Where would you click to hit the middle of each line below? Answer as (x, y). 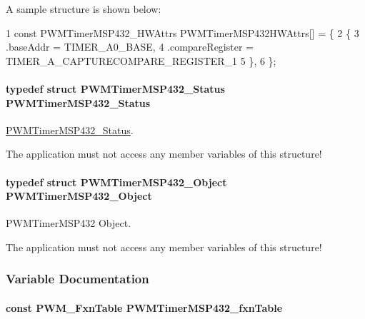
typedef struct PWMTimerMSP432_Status (115, 88)
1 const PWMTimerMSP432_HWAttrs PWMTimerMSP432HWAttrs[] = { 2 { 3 (182, 32)
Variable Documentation (77, 279)
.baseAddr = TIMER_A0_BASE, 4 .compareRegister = (130, 47)
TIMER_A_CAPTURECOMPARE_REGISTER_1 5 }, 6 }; (141, 60)
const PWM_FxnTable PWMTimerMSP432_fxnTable (144, 307)
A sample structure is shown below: (84, 9)
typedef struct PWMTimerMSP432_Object (116, 182)
